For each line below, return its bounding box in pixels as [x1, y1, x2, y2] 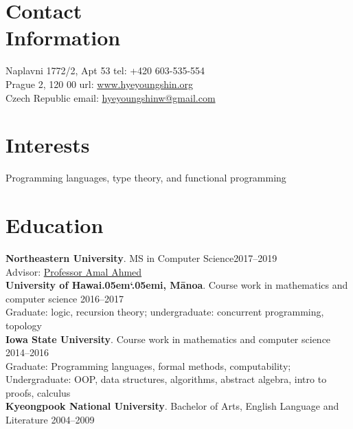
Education [5, 211, 104, 239]
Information [5, 23, 121, 52]
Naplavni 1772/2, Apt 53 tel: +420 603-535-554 [5, 63, 205, 78]
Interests [5, 131, 90, 159]
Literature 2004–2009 [5, 412, 95, 427]
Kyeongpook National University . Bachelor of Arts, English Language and [5, 399, 339, 413]
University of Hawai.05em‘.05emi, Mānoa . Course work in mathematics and [5, 278, 348, 292]
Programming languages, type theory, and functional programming [5, 170, 286, 185]
